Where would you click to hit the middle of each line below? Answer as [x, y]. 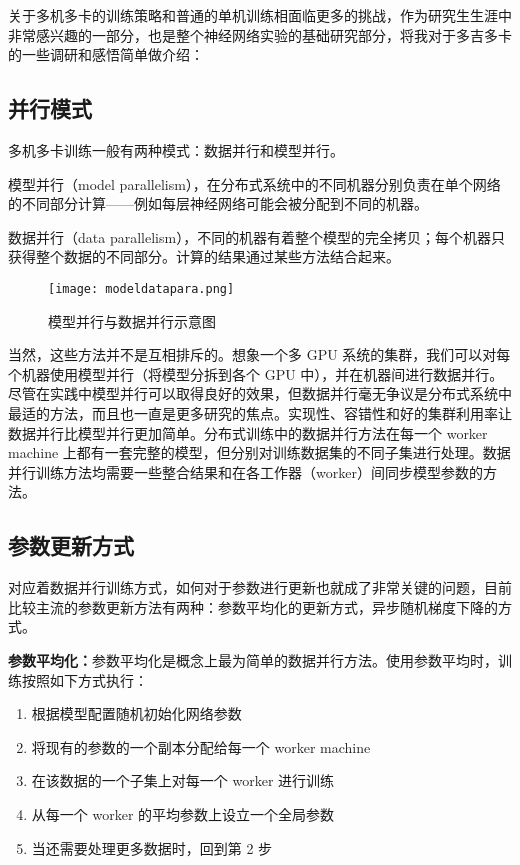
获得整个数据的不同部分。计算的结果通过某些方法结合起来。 [204, 256]
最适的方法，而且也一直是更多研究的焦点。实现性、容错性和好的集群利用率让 [260, 412]
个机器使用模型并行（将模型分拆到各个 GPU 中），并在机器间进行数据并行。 [256, 373]
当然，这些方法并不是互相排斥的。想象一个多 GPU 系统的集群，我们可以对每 [259, 354]
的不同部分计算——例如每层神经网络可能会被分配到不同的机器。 [218, 203]
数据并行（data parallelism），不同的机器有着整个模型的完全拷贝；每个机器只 [257, 236]
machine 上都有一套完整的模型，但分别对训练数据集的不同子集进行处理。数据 [259, 452]
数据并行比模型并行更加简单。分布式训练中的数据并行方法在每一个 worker [248, 432]
